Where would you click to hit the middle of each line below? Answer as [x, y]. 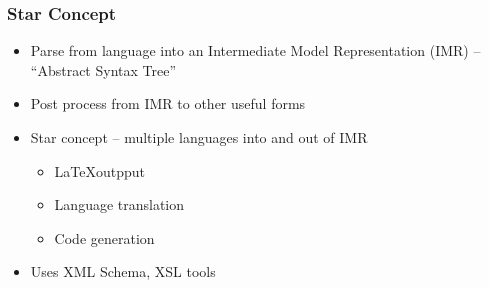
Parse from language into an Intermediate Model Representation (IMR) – [255, 50]
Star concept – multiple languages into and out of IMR [199, 137]
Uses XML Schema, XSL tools [123, 271]
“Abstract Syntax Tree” [103, 69]
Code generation [104, 237]
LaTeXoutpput [100, 170]
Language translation [119, 204]
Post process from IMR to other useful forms [168, 103]
